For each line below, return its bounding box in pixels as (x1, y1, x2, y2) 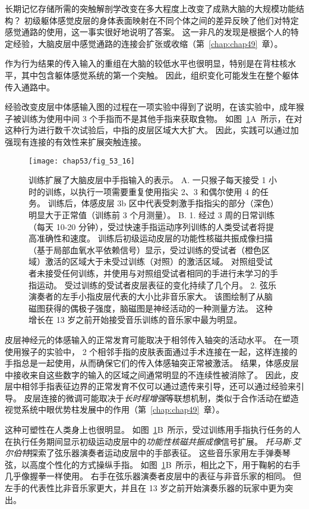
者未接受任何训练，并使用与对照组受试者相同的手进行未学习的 (29, 266, 270, 279)
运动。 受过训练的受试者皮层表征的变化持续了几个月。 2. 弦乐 (36, 278, 276, 291)
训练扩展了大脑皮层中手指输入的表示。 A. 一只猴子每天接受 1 (29, 174, 266, 186)
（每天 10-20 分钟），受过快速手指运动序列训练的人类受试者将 (29, 220, 266, 232)
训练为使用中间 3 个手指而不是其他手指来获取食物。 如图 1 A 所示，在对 (21, 112, 302, 124)
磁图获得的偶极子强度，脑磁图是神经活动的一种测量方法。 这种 (29, 301, 273, 314)
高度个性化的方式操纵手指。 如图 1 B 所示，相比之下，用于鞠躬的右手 (29, 458, 301, 470)
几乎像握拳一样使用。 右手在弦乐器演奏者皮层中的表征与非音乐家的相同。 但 (5, 470, 302, 482)
